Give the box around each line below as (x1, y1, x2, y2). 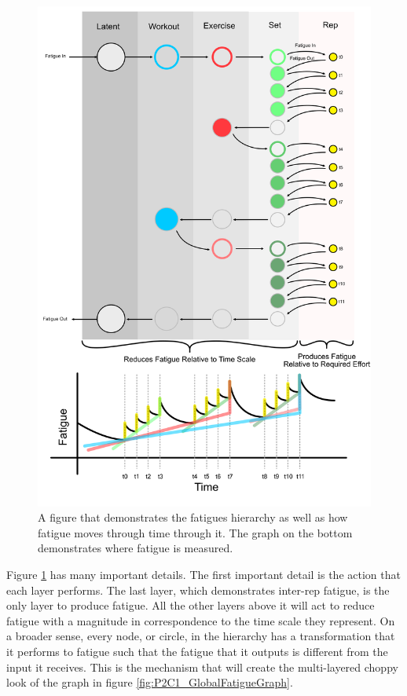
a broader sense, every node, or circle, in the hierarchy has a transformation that (6, 628, 395, 644)
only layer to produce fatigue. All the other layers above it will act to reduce (6, 597, 375, 614)
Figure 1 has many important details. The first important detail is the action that (6, 566, 401, 582)
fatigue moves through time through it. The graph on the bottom (38, 524, 353, 540)
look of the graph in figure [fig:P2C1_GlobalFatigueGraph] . (6, 674, 293, 691)
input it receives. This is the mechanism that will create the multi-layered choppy (6, 658, 398, 675)
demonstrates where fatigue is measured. (38, 540, 233, 556)
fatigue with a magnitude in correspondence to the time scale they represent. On (6, 612, 395, 628)
